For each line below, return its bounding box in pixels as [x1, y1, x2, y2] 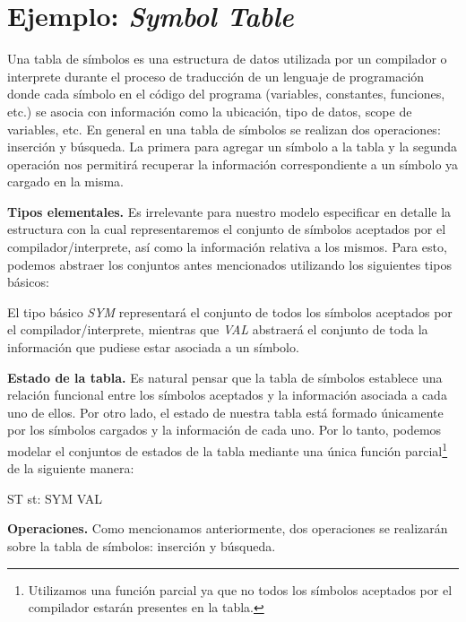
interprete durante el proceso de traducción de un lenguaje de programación [7, 66, 425, 85]
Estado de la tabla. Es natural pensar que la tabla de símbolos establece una [7, 367, 443, 386]
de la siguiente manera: [7, 459, 134, 478]
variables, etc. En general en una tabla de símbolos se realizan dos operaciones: [7, 119, 441, 138]
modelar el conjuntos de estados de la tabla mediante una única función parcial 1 [7, 439, 448, 460]
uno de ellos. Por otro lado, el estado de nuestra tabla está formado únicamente [7, 402, 444, 421]
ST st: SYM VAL [7, 488, 103, 507]
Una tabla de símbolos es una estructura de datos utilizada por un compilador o [7, 49, 447, 68]
